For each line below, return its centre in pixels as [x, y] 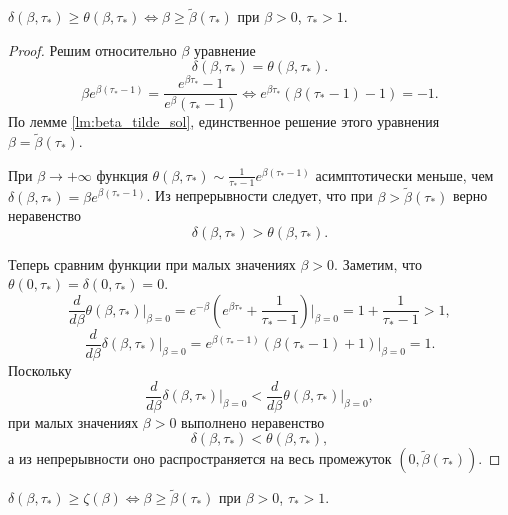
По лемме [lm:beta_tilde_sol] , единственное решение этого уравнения [224, 121]
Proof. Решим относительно [92, 49]
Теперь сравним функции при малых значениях [152, 263]
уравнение [225, 49]
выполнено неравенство [253, 421]
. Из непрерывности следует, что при [259, 195]
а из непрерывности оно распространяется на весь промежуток [200, 458]
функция [122, 174]
